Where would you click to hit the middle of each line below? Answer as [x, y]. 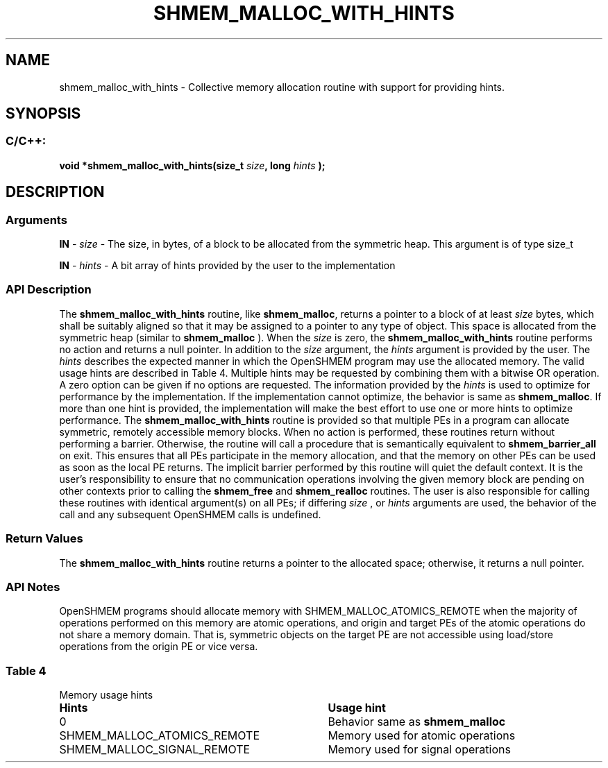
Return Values [44, 539]
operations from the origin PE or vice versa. [159, 647]
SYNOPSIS [43, 114]
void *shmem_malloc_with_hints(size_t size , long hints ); [192, 165]
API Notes [33, 587]
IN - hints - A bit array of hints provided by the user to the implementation [227, 266]
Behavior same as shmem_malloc [417, 722]
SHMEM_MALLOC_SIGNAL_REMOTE [155, 750]
